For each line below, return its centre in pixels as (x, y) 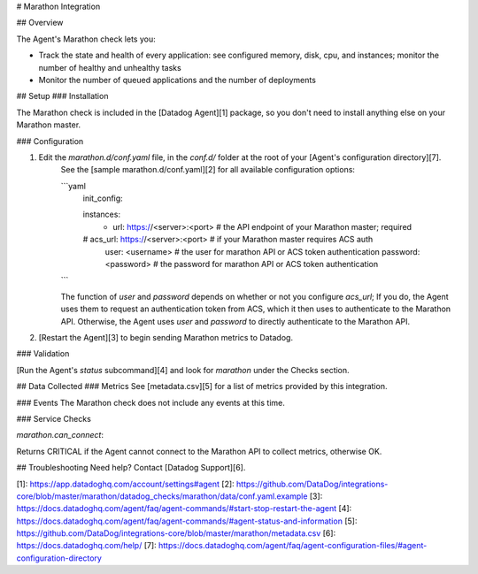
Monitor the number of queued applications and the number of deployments (177, 80)
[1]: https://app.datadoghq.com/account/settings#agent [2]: (125, 484)
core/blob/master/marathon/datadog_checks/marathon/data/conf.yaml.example (162, 496)
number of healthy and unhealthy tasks (110, 67)
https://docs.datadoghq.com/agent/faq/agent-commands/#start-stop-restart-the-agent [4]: (184, 509)
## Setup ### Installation (62, 96)
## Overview (40, 23)
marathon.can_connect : (60, 435)
